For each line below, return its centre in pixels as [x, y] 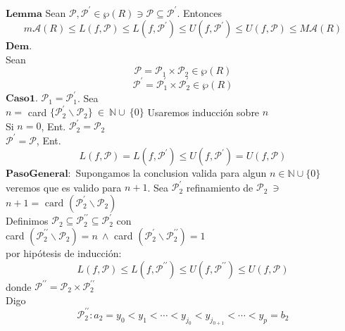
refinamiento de [220, 187]
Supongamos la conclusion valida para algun [171, 173]
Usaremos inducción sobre [203, 112]
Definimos [27, 220]
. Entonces [200, 12]
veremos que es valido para [64, 187]
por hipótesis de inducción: [64, 252]
